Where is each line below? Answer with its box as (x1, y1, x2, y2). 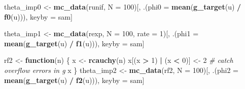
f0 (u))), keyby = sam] (4, 11, 73, 22)
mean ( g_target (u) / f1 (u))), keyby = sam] (4, 38, 145, 48)
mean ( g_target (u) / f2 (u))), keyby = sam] (4, 74, 145, 85)
